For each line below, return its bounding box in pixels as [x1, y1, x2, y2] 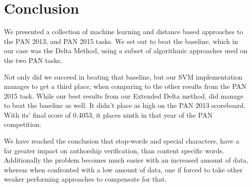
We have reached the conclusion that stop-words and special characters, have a [4, 136, 239, 146]
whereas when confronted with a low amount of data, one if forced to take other [4, 164, 243, 174]
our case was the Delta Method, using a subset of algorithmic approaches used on [4, 45, 248, 56]
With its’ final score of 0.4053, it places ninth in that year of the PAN [4, 109, 213, 120]
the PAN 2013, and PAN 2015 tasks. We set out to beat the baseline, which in [4, 36, 238, 46]
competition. [4, 119, 41, 129]
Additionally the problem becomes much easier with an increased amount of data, [4, 155, 249, 165]
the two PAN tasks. [4, 55, 62, 65]
